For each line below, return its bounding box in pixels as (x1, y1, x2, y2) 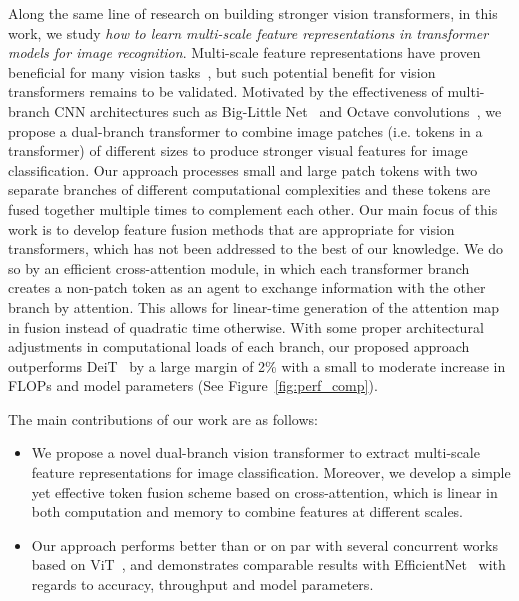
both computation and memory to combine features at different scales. (31, 501, 464, 522)
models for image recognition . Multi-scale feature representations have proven (8, 42, 481, 63)
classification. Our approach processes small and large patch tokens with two (8, 159, 478, 180)
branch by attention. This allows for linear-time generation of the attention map (8, 296, 500, 317)
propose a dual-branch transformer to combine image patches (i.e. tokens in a (8, 120, 483, 141)
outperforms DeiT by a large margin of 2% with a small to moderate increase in (8, 355, 506, 376)
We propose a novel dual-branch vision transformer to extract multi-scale (31, 442, 480, 463)
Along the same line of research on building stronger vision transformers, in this (8, 3, 498, 23)
